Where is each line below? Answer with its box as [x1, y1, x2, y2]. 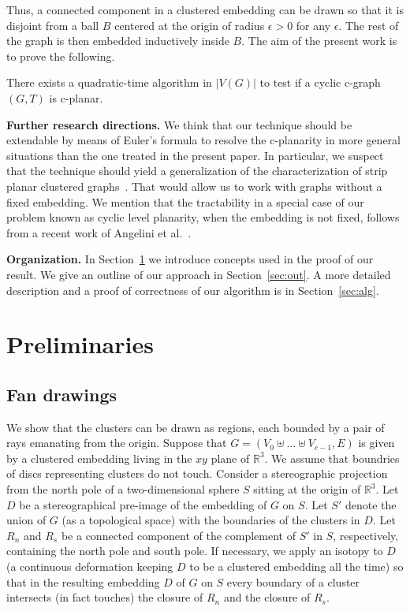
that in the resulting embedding [6, 573, 160, 590]
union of [6, 512, 47, 528]
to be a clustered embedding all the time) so [189, 558, 404, 575]
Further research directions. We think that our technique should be [6, 116, 352, 132]
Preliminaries [6, 328, 154, 360]
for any [296, 17, 331, 33]
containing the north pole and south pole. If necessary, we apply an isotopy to [6, 542, 383, 559]
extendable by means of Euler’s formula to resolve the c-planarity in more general [6, 132, 401, 148]
